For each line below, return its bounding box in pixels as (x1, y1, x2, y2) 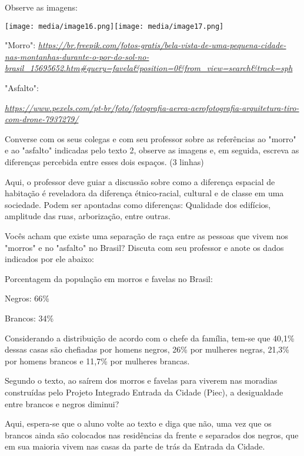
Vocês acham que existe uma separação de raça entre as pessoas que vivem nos (5, 229, 289, 242)
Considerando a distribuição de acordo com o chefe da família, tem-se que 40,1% (5, 331, 295, 344)
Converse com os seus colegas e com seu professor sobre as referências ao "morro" (5, 132, 296, 145)
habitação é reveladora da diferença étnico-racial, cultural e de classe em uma (5, 187, 284, 199)
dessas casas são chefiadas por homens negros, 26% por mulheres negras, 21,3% (5, 343, 289, 356)
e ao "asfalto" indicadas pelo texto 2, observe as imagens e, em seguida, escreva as (5, 144, 299, 156)
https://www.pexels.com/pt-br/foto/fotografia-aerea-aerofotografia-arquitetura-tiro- (5, 101, 299, 113)
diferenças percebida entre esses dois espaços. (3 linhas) (5, 156, 204, 167)
